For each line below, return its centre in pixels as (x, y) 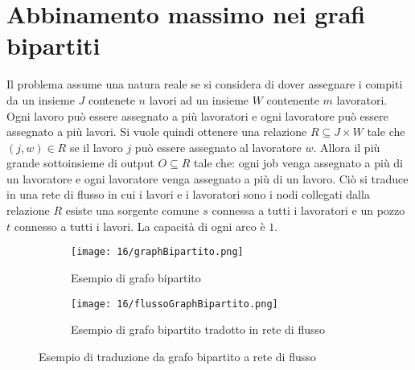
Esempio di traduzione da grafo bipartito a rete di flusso (177, 356)
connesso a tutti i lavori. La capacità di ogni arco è (140, 226)
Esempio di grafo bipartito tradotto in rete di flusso (198, 329)
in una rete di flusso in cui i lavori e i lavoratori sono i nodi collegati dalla (188, 194)
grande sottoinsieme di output (80, 163)
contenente (293, 99)
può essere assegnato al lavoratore (218, 147)
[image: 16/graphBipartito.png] (157, 252)
